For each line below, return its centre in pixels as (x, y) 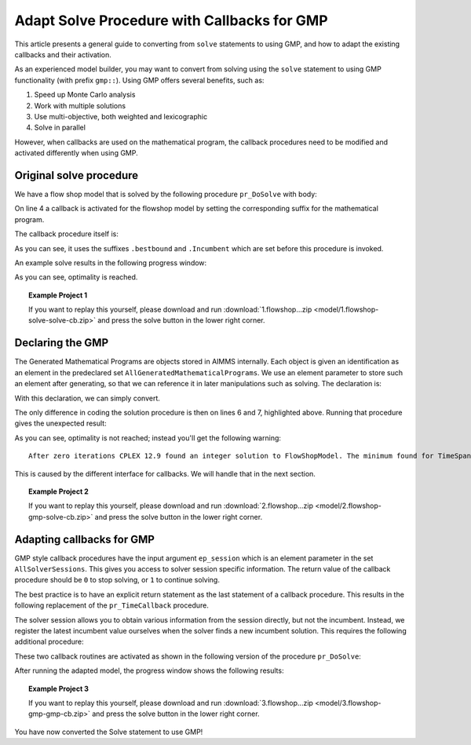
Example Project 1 (58, 295)
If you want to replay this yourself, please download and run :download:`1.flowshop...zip (170, 309)
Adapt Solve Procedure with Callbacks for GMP (172, 20)
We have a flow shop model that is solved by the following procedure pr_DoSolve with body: (166, 194)
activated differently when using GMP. (77, 153)
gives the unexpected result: (60, 423)
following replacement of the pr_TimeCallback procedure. (112, 605)
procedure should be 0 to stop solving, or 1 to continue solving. (117, 580)
